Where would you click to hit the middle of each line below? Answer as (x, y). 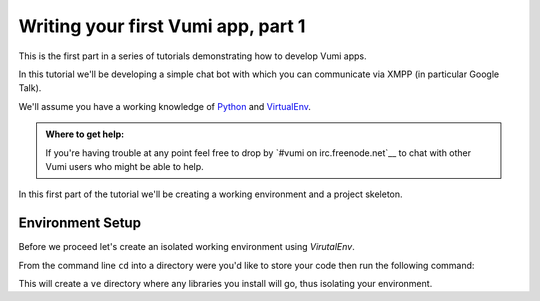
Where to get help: (85, 134)
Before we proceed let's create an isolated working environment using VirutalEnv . (186, 247)
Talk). (30, 88)
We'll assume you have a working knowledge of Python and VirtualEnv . (165, 106)
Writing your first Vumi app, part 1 (162, 26)
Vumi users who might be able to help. (124, 166)
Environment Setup (80, 223)
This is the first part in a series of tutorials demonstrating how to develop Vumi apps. (192, 56)
